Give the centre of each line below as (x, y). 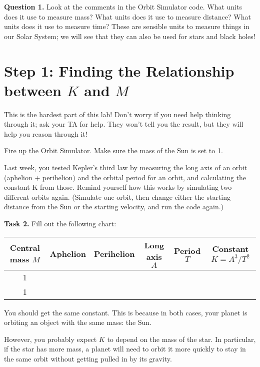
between (33, 90)
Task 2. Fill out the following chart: (60, 224)
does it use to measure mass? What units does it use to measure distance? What (127, 16)
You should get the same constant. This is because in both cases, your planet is (126, 312)
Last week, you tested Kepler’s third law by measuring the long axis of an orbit (126, 167)
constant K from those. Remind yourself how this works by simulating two (118, 187)
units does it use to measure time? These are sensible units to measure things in (127, 26)
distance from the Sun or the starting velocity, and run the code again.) (114, 207)
